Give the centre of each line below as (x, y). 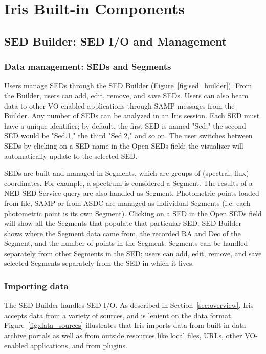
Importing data (36, 286)
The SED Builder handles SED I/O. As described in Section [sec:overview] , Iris (129, 305)
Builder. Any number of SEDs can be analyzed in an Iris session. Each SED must (132, 116)
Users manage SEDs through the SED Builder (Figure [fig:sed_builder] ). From (128, 85)
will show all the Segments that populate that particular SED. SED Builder (123, 223)
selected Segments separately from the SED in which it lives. (99, 263)
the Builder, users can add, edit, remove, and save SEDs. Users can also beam (126, 95)
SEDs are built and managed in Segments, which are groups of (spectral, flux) (127, 173)
